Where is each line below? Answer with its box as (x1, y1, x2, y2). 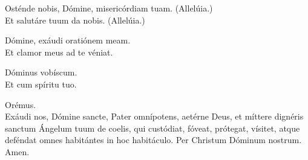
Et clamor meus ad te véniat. (5, 45, 113, 58)
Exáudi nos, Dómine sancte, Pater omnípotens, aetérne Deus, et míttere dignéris (5, 110, 304, 123)
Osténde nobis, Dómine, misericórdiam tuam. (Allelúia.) (5, 2, 213, 14)
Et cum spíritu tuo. (5, 77, 77, 90)
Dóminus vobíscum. (5, 66, 77, 78)
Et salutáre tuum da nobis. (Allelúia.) (5, 13, 145, 26)
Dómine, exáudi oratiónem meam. (5, 34, 131, 46)
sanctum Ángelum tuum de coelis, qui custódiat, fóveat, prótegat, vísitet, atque (5, 121, 300, 134)
